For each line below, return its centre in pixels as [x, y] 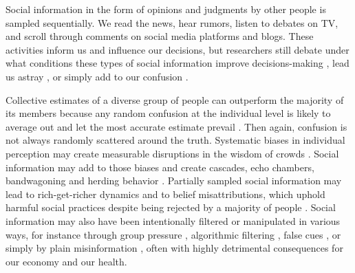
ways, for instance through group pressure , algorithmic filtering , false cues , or [173, 234]
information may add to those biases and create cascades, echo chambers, [160, 167]
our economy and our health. [66, 261]
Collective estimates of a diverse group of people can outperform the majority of [175, 99]
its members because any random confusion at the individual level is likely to [168, 113]
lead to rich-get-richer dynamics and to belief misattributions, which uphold [165, 194]
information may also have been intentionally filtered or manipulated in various [173, 220]
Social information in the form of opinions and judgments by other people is [166, 9]
